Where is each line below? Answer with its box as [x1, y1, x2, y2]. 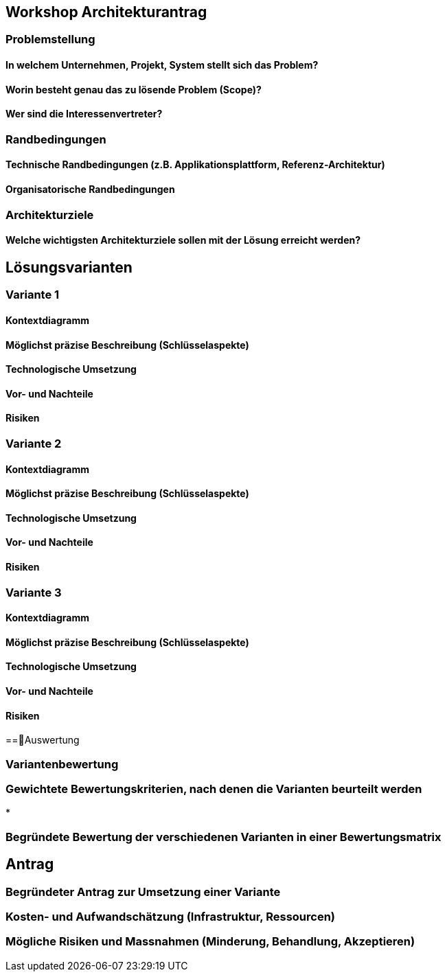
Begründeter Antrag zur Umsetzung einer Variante [5, 884, 281, 899]
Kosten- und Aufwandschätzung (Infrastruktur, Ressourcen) [5, 910, 336, 924]
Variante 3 [5, 585, 62, 599]
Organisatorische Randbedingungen [5, 183, 175, 196]
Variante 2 [5, 436, 62, 450]
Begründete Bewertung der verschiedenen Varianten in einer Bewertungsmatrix [5, 829, 442, 844]
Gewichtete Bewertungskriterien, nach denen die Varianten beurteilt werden [5, 782, 422, 796]
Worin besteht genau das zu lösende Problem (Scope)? [5, 83, 262, 95]
